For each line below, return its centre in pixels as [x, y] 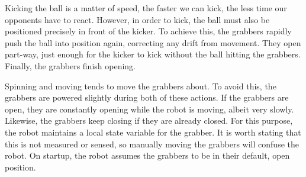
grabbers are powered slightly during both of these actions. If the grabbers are [147, 97]
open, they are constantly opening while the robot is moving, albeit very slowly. [149, 109]
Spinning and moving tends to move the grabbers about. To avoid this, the [141, 86]
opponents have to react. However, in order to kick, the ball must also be [137, 19]
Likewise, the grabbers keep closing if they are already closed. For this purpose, [149, 120]
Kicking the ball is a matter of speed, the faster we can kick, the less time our [146, 8]
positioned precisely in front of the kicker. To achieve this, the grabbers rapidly [148, 31]
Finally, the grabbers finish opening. [70, 65]
